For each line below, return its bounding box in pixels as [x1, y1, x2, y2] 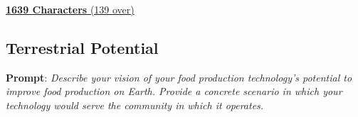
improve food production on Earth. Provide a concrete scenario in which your [6, 84, 342, 99]
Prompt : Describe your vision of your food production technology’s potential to [6, 69, 352, 84]
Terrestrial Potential [6, 36, 159, 58]
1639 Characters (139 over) [6, 2, 135, 16]
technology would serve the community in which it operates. [6, 97, 264, 112]
